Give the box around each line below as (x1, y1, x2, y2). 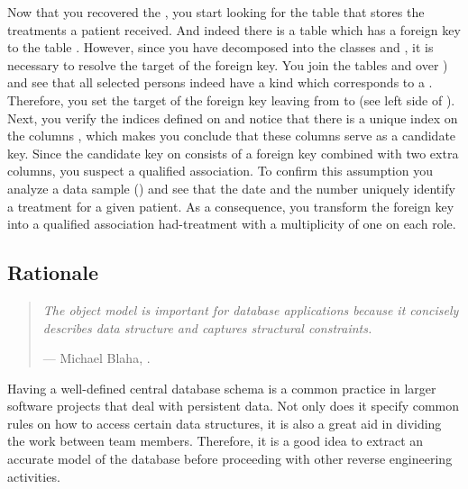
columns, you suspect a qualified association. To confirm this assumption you (7, 161, 433, 180)
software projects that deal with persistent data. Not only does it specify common (7, 396, 460, 415)
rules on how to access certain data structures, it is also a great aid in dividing (7, 413, 442, 432)
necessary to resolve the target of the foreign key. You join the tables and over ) (7, 55, 448, 74)
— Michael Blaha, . (42, 349, 151, 367)
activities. (7, 466, 60, 485)
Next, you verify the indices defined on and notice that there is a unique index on (7, 108, 458, 127)
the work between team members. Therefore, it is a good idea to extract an (7, 431, 424, 450)
